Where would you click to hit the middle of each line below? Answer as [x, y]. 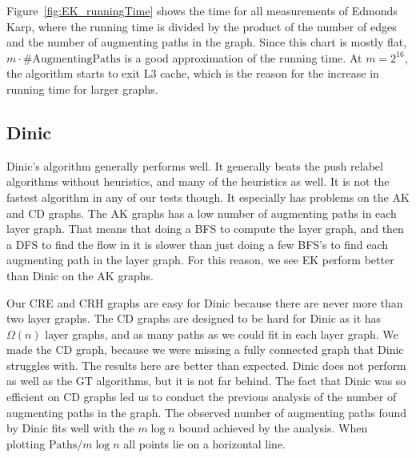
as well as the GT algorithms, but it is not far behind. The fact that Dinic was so [206, 381]
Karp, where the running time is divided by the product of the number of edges [202, 26]
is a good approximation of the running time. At [243, 57]
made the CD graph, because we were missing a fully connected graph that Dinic [205, 350]
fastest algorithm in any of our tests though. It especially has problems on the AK [208, 197]
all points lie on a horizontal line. [205, 443]
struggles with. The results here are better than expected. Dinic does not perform [206, 365]
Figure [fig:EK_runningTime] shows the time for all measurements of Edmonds [202, 10]
